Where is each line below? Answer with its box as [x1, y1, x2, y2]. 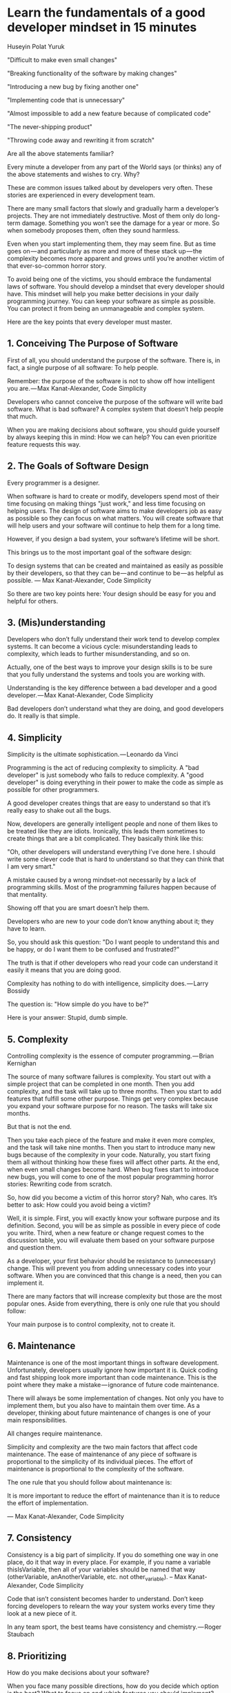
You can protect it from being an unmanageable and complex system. [7, 304, 205, 312]
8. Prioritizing [7, 1650, 67, 1662]
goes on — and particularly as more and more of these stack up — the [7, 246, 203, 255]
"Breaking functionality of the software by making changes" [7, 69, 177, 77]
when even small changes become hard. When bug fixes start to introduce [7, 1165, 219, 1173]
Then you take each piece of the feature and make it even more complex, [7, 1136, 215, 1144]
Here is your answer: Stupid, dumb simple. [7, 1014, 128, 1022]
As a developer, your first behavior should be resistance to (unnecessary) [7, 1257, 216, 1265]
